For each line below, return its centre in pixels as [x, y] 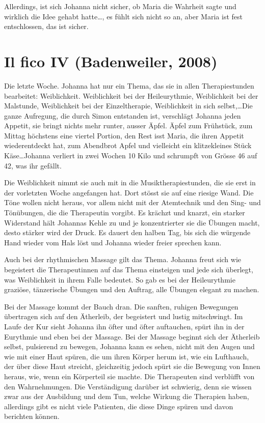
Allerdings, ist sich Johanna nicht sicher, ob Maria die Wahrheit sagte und [120, 6]
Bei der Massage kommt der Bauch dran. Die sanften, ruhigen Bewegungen [121, 306]
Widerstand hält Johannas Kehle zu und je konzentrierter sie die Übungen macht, [132, 222]
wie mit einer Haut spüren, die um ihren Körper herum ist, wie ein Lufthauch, [127, 356]
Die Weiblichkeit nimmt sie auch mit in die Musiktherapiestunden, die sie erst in [130, 182]
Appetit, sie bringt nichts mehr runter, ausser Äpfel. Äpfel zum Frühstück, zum [128, 125]
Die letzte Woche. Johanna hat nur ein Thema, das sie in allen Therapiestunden [129, 85]
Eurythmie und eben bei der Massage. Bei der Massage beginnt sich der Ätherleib [132, 336]
